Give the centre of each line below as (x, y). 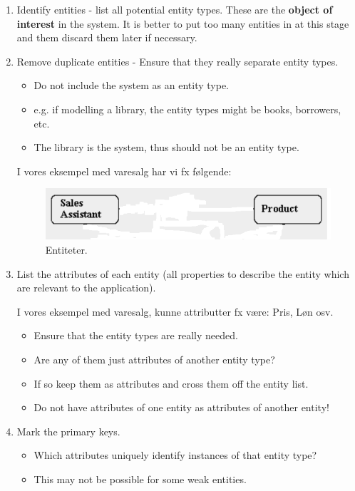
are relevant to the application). (86, 288)
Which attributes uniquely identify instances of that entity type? (175, 455)
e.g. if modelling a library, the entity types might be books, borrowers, (187, 109)
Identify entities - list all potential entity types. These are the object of (175, 9)
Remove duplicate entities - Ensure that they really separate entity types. (177, 61)
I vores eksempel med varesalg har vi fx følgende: (124, 171)
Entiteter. (66, 250)
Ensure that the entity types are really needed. (136, 335)
